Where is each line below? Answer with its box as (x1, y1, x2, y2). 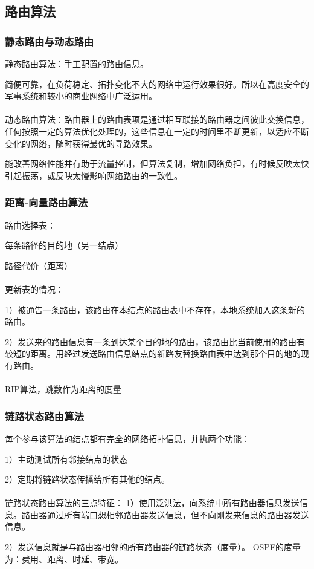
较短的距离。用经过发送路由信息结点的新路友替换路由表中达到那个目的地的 (5, 347, 301, 360)
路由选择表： (5, 218, 56, 231)
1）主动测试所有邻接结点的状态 (5, 452, 127, 465)
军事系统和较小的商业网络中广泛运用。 (5, 89, 157, 102)
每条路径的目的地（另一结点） (5, 239, 123, 252)
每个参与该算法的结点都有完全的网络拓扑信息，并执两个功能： (5, 432, 250, 444)
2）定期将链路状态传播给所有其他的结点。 (5, 473, 170, 486)
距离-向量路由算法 (5, 195, 88, 210)
